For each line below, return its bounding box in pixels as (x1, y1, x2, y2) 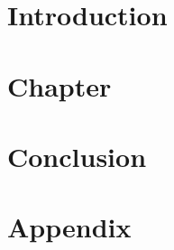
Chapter (7, 67, 112, 104)
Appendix (7, 208, 132, 245)
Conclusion (7, 137, 147, 174)
